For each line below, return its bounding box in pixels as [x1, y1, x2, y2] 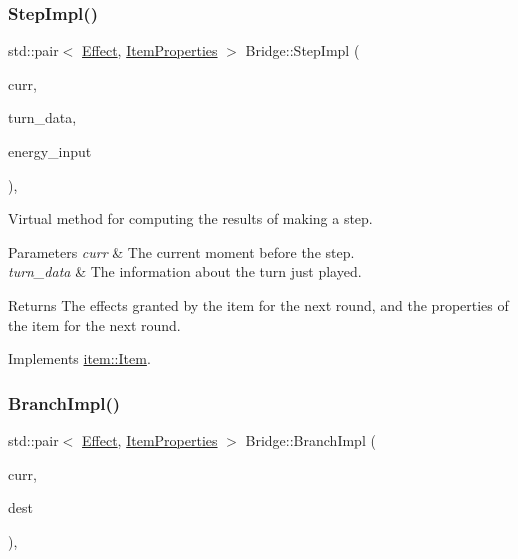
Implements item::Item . [8, 348, 151, 369]
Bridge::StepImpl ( [245, 40, 360, 61]
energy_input [8, 141, 92, 161]
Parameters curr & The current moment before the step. [8, 241, 355, 262]
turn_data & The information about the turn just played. [8, 261, 362, 282]
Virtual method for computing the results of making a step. [8, 208, 373, 229]
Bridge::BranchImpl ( [245, 429, 376, 450]
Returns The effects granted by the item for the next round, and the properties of [8, 294, 509, 315]
